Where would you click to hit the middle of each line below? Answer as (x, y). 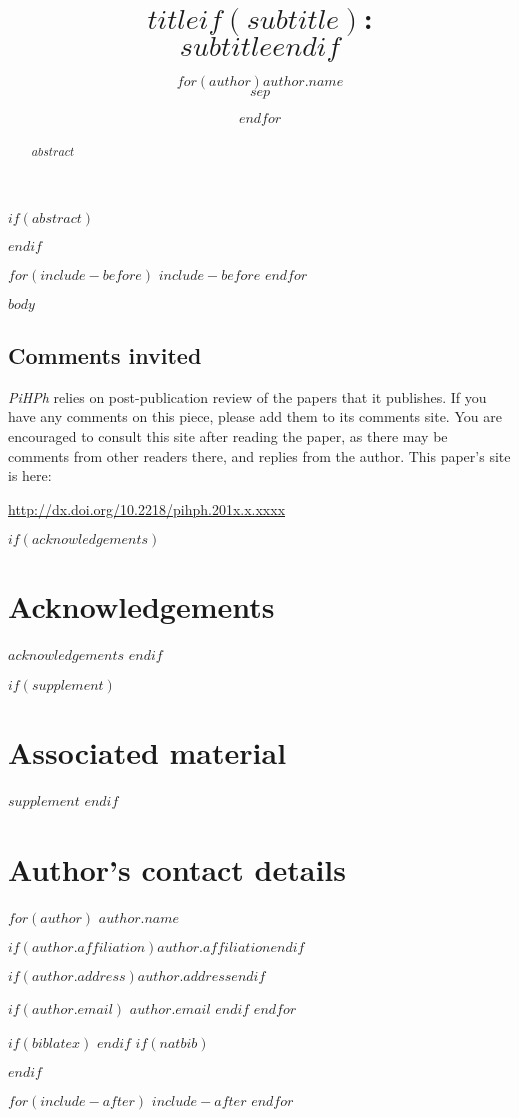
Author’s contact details (177, 868)
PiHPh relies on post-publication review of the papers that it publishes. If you (247, 396)
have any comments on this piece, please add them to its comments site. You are (255, 416)
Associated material (147, 752)
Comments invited (105, 354)
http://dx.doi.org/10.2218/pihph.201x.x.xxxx (147, 508)
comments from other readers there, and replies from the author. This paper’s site (259, 455)
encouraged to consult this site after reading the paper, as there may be (228, 435)
